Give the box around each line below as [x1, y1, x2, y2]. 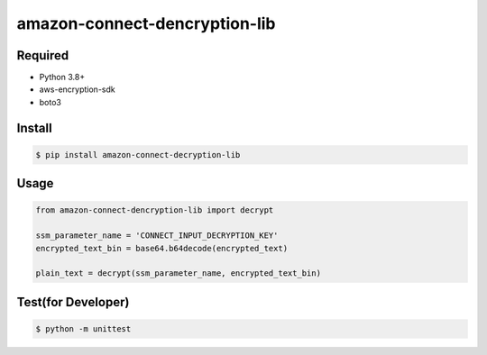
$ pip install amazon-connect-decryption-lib [35, 150, 241, 159]
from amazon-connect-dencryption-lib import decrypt [35, 205, 274, 215]
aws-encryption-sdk [39, 84, 116, 95]
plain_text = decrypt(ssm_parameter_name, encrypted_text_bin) [35, 269, 322, 278]
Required [16, 48, 69, 63]
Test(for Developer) [16, 294, 130, 310]
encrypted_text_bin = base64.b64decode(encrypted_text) [35, 243, 289, 253]
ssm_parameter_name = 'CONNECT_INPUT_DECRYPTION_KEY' [35, 231, 279, 241]
